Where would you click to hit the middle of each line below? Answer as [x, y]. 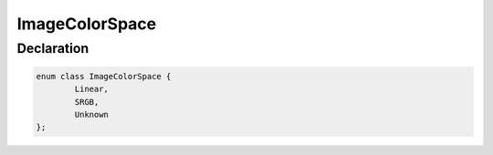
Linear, [92, 89]
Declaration [53, 48]
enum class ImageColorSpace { [104, 76]
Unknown [92, 114]
